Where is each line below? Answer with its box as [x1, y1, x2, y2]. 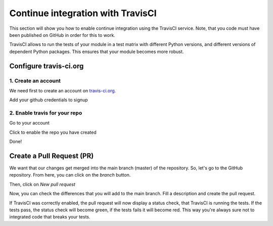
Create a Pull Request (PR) [9, 152, 94, 160]
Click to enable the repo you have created [9, 129, 97, 135]
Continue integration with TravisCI [9, 8, 157, 19]
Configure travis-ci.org [9, 62, 84, 70]
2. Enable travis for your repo [9, 109, 82, 117]
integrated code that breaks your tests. [9, 214, 90, 220]
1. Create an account [9, 77, 61, 84]
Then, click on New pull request [9, 181, 76, 187]
